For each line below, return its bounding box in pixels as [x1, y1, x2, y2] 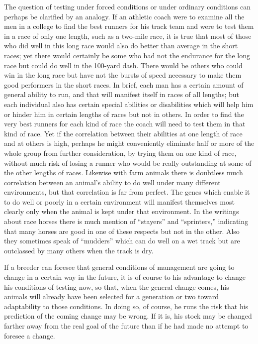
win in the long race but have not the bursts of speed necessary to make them [4, 70, 242, 80]
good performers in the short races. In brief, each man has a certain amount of [4, 79, 244, 90]
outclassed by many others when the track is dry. [4, 245, 154, 255]
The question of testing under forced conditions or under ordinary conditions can [4, 1, 251, 11]
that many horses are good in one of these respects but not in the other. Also [4, 226, 240, 236]
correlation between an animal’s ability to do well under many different [4, 177, 221, 187]
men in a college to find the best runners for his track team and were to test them [4, 21, 254, 31]
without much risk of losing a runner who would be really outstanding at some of [4, 157, 252, 168]
